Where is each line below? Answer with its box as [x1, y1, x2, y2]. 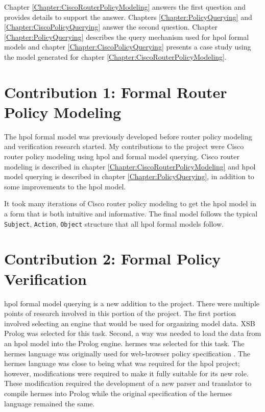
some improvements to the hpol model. [4, 181, 126, 191]
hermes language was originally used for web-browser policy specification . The [4, 348, 251, 358]
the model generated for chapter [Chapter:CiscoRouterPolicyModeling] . [4, 51, 227, 62]
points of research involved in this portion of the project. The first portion [4, 308, 236, 319]
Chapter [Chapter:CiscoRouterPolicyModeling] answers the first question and [4, 2, 246, 12]
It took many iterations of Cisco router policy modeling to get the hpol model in [4, 198, 256, 209]
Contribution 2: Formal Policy [4, 248, 221, 269]
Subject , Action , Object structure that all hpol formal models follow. [4, 218, 224, 229]
